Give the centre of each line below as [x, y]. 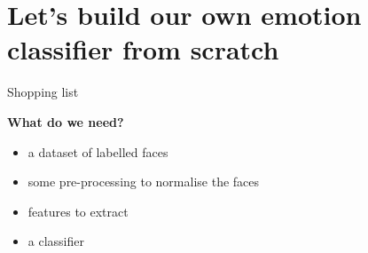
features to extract [78, 211]
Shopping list [43, 92]
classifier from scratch [143, 49]
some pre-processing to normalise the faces [144, 182]
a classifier [56, 241]
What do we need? [66, 121]
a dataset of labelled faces [98, 151]
